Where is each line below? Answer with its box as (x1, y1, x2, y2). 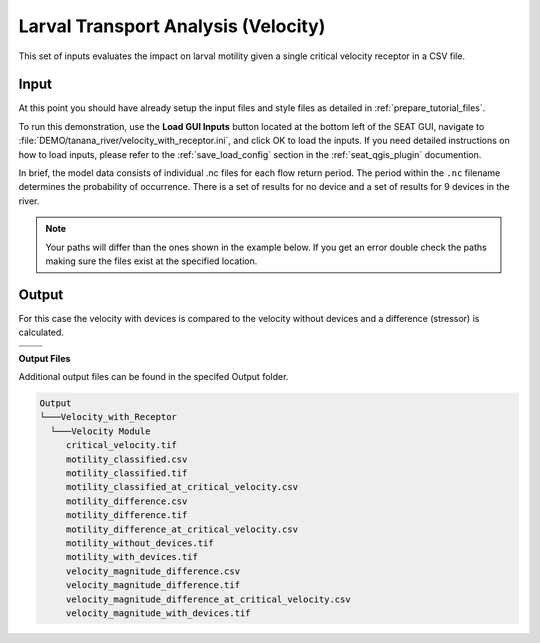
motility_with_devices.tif (65, 551, 199, 563)
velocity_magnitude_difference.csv (65, 565, 240, 577)
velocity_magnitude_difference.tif (65, 580, 240, 591)
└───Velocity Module (50, 425, 151, 437)
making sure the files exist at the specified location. (45, 255, 258, 267)
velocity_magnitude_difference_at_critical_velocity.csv (65, 593, 351, 605)
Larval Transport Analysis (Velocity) (18, 15, 326, 37)
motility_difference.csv (65, 495, 188, 507)
